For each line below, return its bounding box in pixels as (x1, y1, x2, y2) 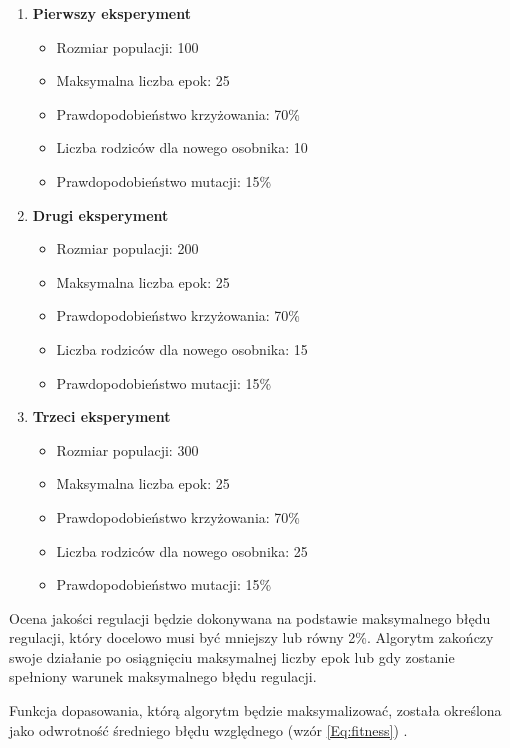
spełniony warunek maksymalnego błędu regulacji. (9, 666, 317, 687)
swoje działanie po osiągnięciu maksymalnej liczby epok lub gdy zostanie (9, 646, 455, 667)
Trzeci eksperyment (32, 406, 171, 427)
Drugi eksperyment (32, 204, 169, 225)
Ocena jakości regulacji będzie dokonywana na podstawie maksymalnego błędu (9, 607, 491, 628)
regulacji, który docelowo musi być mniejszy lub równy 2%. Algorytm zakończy (9, 627, 494, 648)
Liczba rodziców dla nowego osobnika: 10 (56, 137, 308, 158)
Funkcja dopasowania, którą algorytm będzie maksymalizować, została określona (9, 700, 502, 721)
